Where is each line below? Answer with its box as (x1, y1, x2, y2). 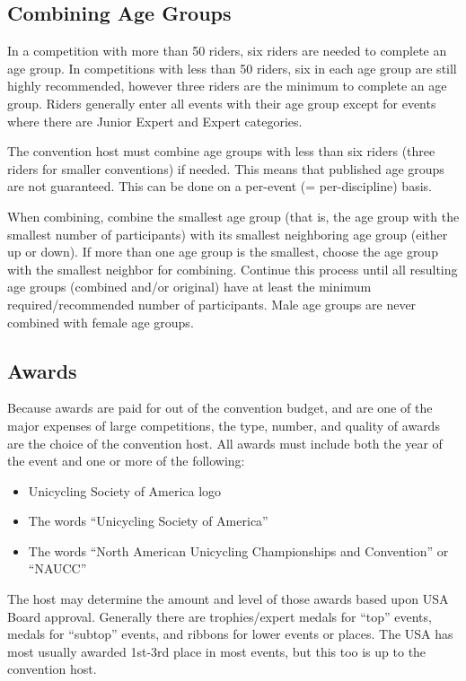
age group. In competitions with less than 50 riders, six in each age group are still (7, 58, 457, 77)
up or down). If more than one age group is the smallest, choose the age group (7, 242, 438, 261)
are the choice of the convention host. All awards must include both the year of (7, 433, 443, 452)
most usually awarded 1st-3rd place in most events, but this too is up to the (7, 642, 426, 660)
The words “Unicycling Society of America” (28, 511, 268, 530)
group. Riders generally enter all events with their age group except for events (7, 93, 436, 112)
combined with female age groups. (7, 312, 194, 331)
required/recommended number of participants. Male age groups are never (7, 294, 417, 313)
